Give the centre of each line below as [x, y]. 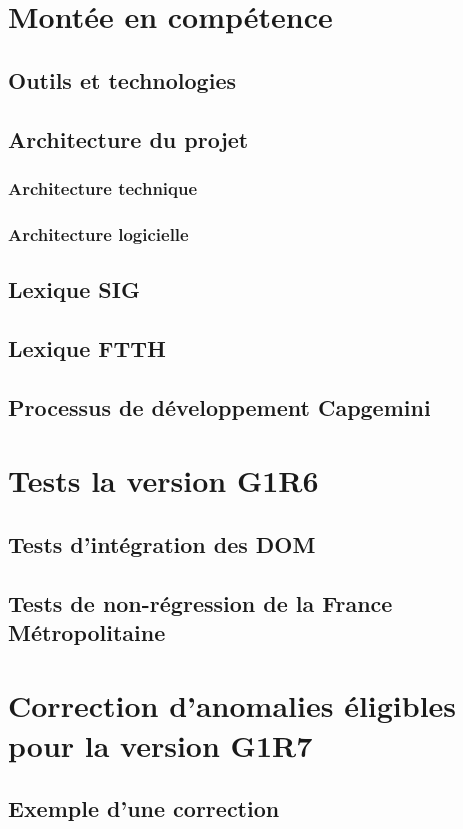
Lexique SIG [74, 289]
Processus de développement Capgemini [219, 406]
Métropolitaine [87, 631]
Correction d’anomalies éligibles [232, 705]
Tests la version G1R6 [163, 480]
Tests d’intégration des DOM [162, 543]
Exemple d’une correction [144, 808]
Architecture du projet [128, 138]
